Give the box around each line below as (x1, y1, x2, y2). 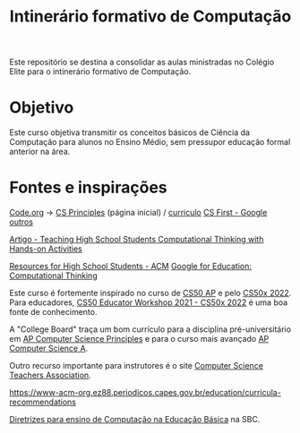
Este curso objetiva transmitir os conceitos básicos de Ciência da (9, 127, 251, 138)
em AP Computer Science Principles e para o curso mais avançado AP (9, 334, 270, 344)
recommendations (9, 396, 77, 408)
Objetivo (9, 98, 74, 118)
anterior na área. (9, 146, 71, 157)
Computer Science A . (9, 343, 89, 354)
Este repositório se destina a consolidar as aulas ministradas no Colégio (9, 56, 275, 68)
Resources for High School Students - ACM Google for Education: (9, 261, 253, 272)
